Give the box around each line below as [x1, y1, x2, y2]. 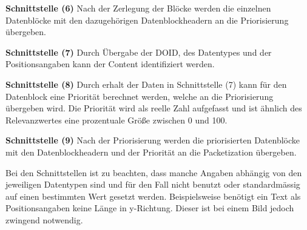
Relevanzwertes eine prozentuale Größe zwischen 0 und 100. [5, 113, 228, 126]
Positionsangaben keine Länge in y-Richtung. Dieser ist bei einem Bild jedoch [5, 202, 294, 214]
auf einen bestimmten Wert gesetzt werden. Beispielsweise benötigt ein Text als [5, 189, 301, 202]
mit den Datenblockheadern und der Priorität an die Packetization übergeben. [5, 145, 297, 158]
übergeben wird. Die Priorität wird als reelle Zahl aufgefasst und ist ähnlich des [5, 102, 302, 114]
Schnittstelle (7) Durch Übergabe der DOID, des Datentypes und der [5, 45, 272, 58]
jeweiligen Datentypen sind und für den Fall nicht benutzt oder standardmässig [5, 178, 300, 191]
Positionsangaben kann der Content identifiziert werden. [5, 57, 215, 70]
